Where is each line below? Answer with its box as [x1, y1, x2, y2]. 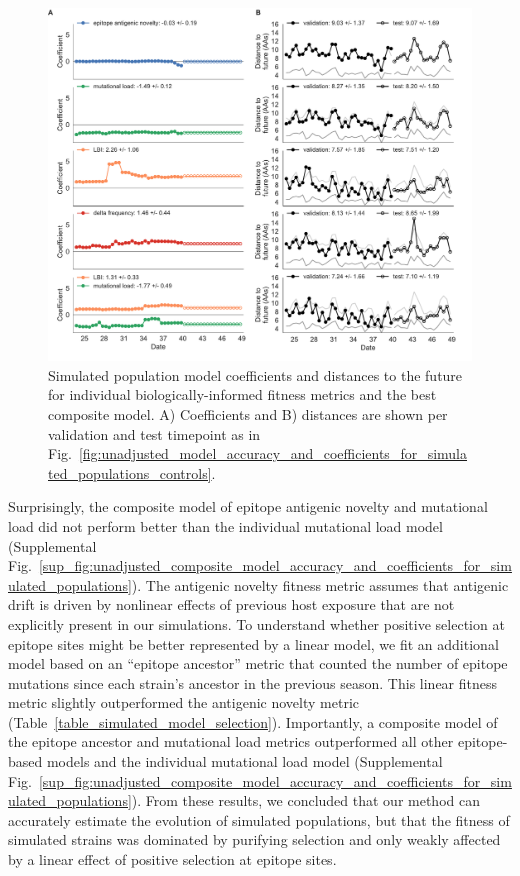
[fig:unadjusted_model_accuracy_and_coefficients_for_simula [78, 443, 468, 464]
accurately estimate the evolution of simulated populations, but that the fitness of [8, 809, 510, 830]
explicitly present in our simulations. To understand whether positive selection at [8, 613, 505, 634]
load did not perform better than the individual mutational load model [8, 515, 443, 536]
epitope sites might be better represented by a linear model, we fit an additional [8, 633, 499, 654]
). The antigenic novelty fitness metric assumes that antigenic [131, 574, 509, 595]
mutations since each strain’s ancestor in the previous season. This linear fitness [8, 672, 498, 693]
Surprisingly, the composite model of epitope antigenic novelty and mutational [8, 496, 488, 517]
